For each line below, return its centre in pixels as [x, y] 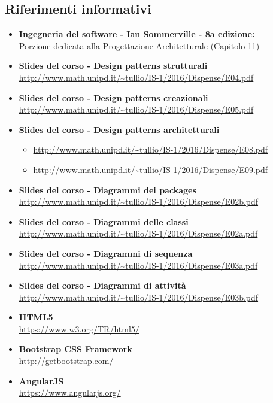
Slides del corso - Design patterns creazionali [113, 97]
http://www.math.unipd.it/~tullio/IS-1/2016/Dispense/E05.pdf [136, 109]
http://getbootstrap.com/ [66, 361]
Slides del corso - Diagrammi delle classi [104, 221]
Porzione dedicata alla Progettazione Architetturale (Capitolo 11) [139, 45]
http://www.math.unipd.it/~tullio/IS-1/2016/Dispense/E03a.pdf [138, 265]
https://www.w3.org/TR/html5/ [79, 328]
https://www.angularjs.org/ [70, 393]
